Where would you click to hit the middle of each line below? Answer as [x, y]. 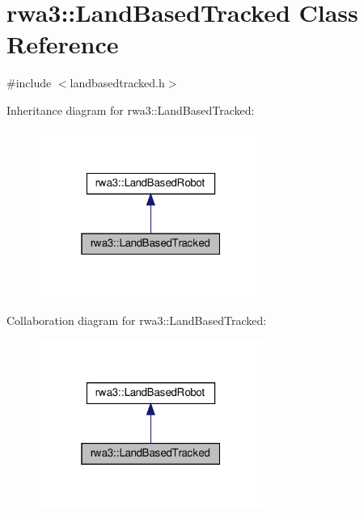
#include [29, 83]
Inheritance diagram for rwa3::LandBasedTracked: [131, 110]
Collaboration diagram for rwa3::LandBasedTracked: [137, 320]
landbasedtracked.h [117, 83]
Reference [63, 44]
